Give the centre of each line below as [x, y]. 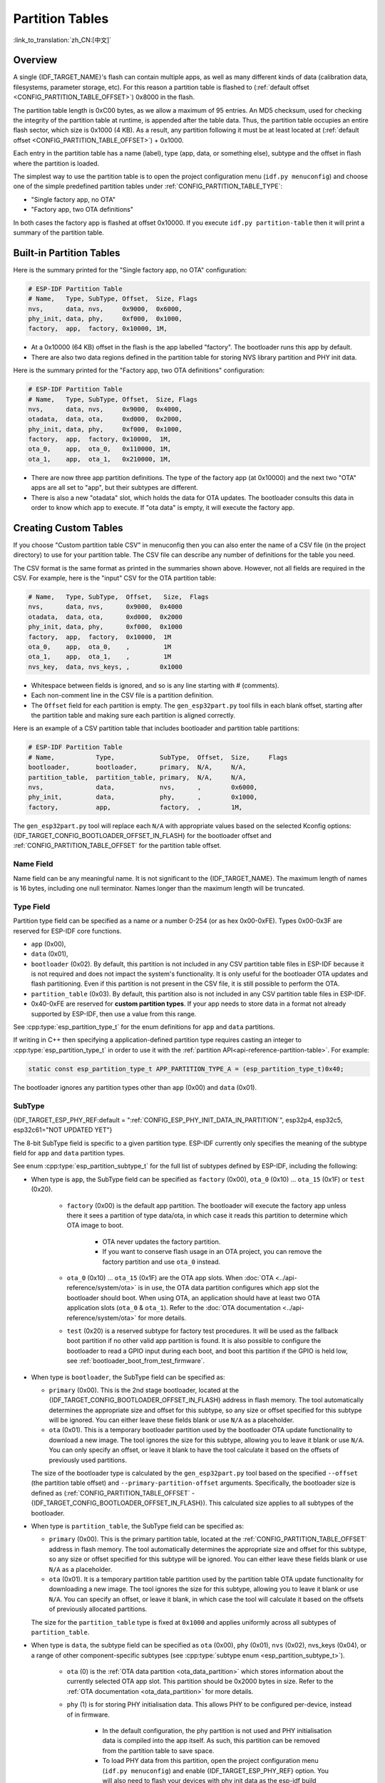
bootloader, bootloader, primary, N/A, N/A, [137, 767]
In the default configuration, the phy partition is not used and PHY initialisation [217, 1731]
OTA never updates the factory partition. [161, 1242]
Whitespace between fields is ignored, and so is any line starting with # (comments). [155, 685]
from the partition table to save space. [158, 1750]
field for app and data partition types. [69, 1153]
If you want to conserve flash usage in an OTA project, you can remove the [212, 1252]
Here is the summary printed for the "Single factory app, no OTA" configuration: [130, 270]
